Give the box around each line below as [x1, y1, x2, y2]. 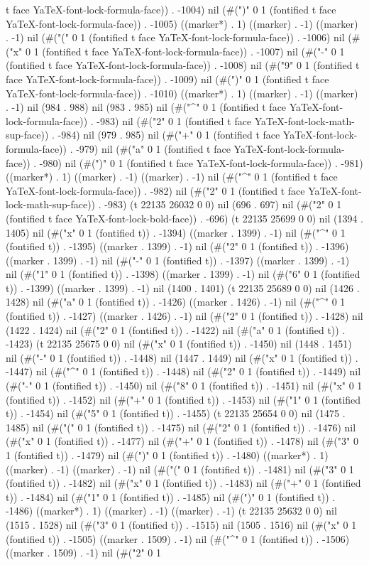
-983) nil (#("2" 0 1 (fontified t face [97, 113, 252, 128]
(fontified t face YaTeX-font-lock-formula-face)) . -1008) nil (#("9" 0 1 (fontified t [6, 58, 360, 72]
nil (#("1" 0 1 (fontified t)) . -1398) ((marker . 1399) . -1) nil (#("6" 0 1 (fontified [6, 267, 360, 281]
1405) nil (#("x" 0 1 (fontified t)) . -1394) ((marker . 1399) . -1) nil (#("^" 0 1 [6, 225, 346, 240]
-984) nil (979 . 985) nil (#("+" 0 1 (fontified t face [57, 127, 280, 142]
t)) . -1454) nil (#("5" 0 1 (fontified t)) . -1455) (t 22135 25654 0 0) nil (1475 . [6, 406, 346, 421]
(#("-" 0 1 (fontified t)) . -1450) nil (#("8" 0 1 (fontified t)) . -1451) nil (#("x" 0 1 [6, 378, 363, 393]
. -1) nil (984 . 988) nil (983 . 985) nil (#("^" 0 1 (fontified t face [6, 99, 287, 114]
